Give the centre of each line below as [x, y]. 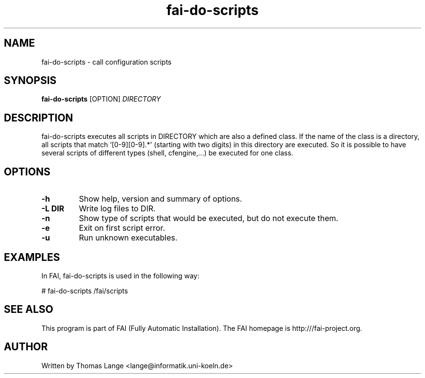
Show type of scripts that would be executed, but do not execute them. [209, 218]
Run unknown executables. [128, 238]
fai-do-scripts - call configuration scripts [106, 62]
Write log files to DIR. [117, 209]
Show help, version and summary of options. [160, 199]
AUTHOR [26, 347]
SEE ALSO [29, 309]
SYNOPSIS [30, 81]
